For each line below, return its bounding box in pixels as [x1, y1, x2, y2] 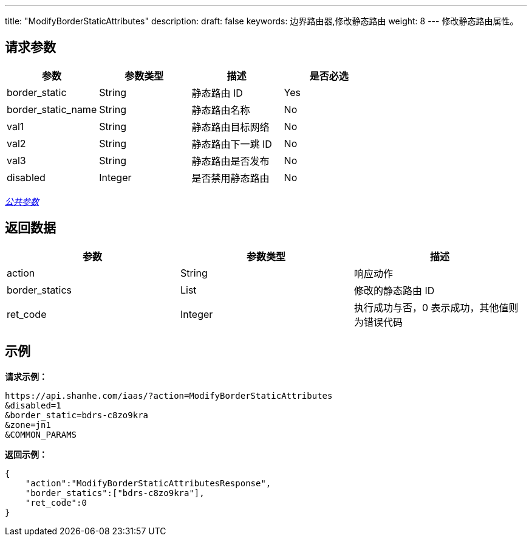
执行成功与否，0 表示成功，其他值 [353, 301, 509, 314]
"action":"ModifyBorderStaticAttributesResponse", [25, 478, 271, 488]
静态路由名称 [191, 103, 250, 116]
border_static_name [7, 103, 97, 115]
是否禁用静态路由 [191, 171, 270, 184]
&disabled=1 [5, 400, 61, 410]
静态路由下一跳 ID [191, 137, 272, 150]
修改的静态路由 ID [353, 284, 435, 297]
